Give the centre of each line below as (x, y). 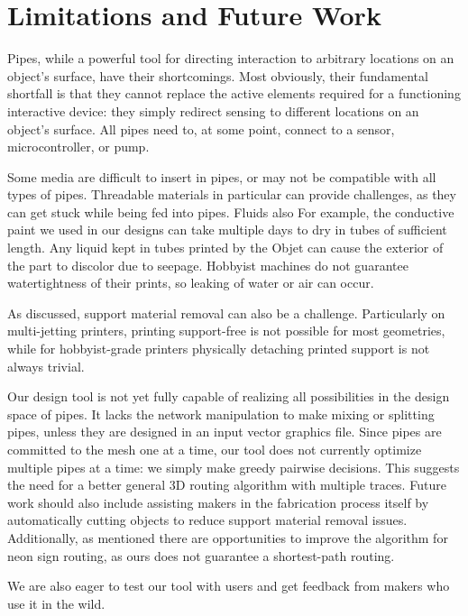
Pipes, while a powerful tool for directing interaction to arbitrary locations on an (231, 58)
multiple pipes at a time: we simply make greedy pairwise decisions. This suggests (234, 467)
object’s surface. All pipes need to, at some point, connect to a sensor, (201, 129)
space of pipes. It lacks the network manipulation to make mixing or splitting (221, 414)
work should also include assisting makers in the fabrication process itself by (218, 502)
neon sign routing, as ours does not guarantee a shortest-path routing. (201, 555)
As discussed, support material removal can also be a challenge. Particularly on (226, 313)
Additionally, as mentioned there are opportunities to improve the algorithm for (228, 537)
